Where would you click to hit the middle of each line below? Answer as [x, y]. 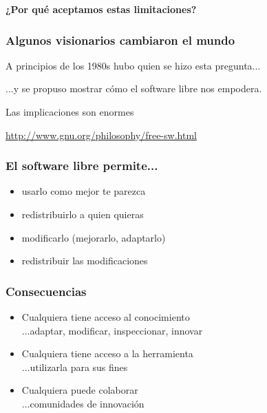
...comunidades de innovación [83, 403]
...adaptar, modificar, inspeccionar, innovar [112, 330]
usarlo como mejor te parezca [84, 191]
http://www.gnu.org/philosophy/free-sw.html [101, 135]
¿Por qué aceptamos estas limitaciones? [101, 9]
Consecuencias [46, 291]
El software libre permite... [82, 166]
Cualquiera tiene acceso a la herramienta [107, 353]
